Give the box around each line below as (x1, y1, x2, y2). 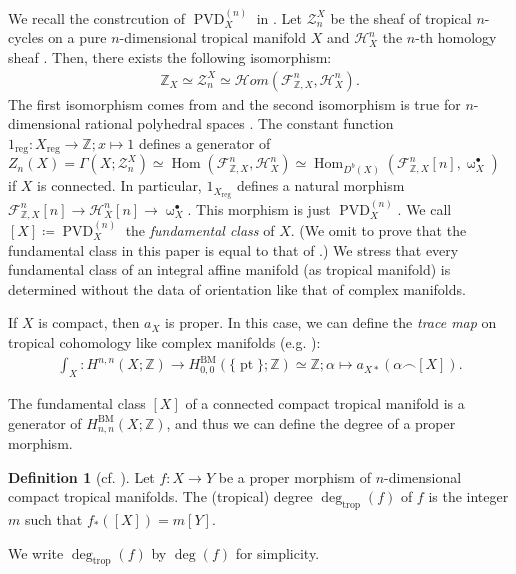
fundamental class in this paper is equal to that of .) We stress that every (8, 239, 459, 260)
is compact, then (38, 312, 140, 333)
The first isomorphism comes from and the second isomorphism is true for (8, 93, 461, 114)
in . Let (256, 7, 303, 28)
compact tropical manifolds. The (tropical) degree (8, 486, 313, 507)
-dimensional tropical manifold (119, 27, 307, 48)
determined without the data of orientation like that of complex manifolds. (8, 278, 466, 299)
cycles (8, 27, 44, 48)
